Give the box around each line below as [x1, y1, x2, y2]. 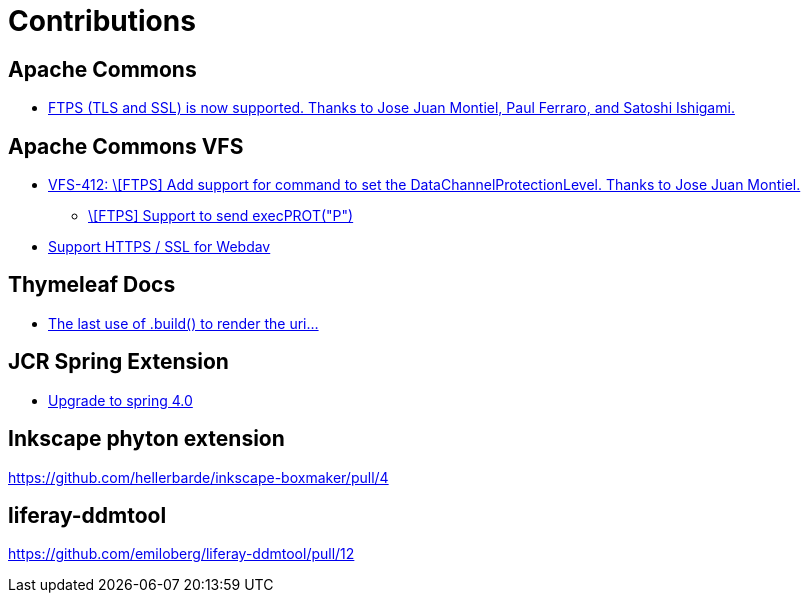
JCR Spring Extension [8, 349, 229, 375]
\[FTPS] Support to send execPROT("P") [88, 207, 354, 225]
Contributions [8, 4, 196, 38]
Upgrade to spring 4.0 [48, 391, 193, 409]
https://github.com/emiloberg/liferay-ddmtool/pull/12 [8, 545, 355, 563]
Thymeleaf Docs [8, 272, 176, 298]
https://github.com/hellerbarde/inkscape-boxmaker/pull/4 [8, 468, 389, 486]
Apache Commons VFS [8, 133, 244, 159]
